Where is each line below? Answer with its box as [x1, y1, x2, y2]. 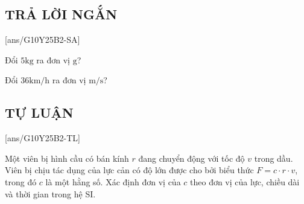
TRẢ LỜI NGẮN [5, 5, 118, 24]
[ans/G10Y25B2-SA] [5, 33, 80, 46]
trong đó [5, 175, 37, 188]
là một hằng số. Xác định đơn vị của [45, 175, 181, 188]
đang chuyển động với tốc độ [138, 151, 245, 164]
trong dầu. [254, 151, 293, 164]
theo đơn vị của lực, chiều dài [190, 175, 300, 188]
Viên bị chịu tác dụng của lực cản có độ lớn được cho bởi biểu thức [5, 164, 254, 176]
